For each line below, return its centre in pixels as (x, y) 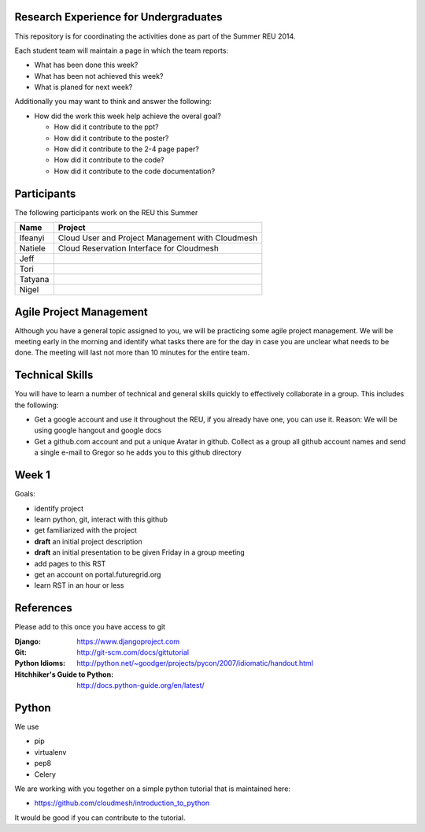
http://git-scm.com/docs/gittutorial (133, 652)
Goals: (25, 494)
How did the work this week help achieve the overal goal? (128, 116)
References (43, 608)
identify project (59, 508)
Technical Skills (54, 375)
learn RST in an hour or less (79, 585)
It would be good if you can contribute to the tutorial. (100, 817)
